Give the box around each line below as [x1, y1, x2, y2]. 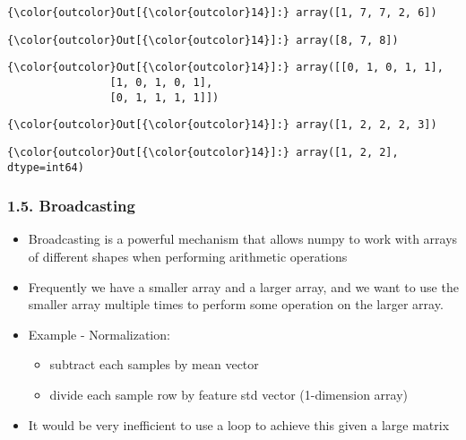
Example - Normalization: [28, 324, 170, 343]
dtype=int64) [7, 160, 84, 174]
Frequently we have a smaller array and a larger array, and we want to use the [28, 277, 459, 296]
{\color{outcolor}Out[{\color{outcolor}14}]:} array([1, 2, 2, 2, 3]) [7, 118, 437, 132]
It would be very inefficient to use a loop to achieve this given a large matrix [28, 415, 450, 434]
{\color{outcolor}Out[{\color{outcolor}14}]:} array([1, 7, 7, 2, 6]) [7, 6, 437, 19]
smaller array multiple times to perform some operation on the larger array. [28, 295, 444, 314]
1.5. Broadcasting [7, 194, 135, 217]
